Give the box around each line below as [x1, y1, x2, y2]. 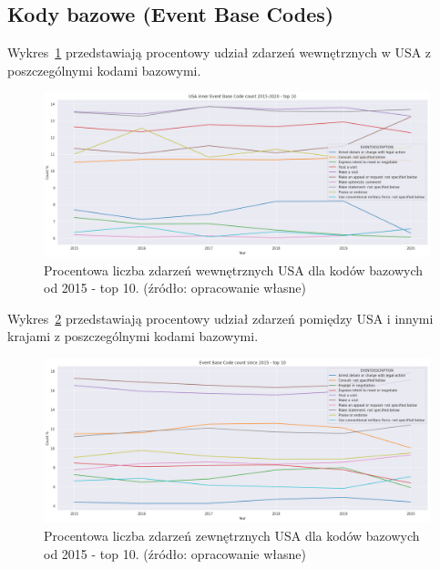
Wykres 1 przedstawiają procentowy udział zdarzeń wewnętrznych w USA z [7, 43, 432, 62]
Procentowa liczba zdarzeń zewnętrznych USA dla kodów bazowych [44, 526, 420, 545]
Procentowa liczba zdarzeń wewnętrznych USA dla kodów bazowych [44, 260, 423, 279]
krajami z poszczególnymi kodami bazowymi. [7, 326, 259, 346]
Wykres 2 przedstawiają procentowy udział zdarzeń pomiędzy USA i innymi [7, 308, 434, 327]
